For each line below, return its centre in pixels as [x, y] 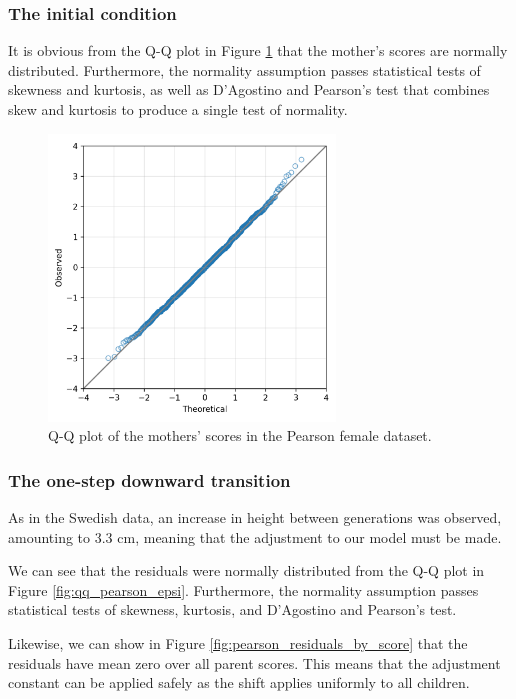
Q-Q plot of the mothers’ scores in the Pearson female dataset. [240, 435]
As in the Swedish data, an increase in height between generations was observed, [255, 517]
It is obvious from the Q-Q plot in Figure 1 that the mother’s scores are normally [258, 50]
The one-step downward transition [149, 479]
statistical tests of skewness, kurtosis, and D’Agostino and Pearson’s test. [232, 609]
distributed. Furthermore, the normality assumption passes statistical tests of [244, 69]
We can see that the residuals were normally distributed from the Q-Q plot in [246, 570]
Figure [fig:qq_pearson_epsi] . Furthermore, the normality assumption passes [243, 589]
